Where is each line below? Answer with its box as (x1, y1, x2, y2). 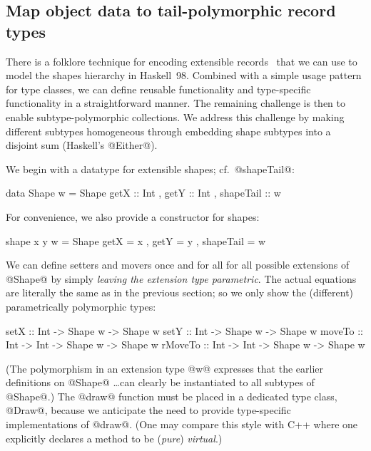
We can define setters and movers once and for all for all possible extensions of (6, 257, 350, 272)
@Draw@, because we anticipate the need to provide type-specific (6, 403, 291, 418)
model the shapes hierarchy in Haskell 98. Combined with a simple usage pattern (6, 68, 362, 83)
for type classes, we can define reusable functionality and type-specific (6, 81, 311, 96)
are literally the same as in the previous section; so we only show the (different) (6, 285, 354, 300)
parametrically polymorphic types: (6, 299, 156, 313)
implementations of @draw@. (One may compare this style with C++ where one (6, 417, 358, 432)
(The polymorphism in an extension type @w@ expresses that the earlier (6, 361, 324, 375)
